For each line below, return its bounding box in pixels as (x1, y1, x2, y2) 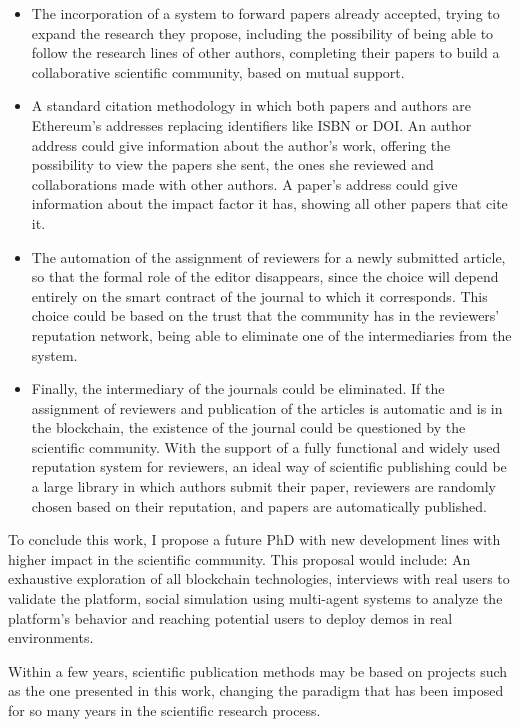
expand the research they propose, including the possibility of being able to (31, 22, 494, 43)
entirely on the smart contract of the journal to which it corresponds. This (31, 285, 488, 306)
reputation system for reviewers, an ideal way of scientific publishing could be (31, 456, 507, 477)
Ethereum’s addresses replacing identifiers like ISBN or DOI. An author (31, 114, 472, 135)
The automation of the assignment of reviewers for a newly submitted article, (31, 246, 506, 267)
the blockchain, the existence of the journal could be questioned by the (31, 417, 466, 438)
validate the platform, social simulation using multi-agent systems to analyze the (8, 588, 503, 609)
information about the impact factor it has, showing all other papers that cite (31, 193, 508, 214)
